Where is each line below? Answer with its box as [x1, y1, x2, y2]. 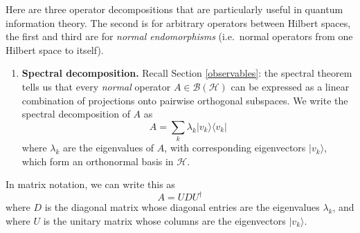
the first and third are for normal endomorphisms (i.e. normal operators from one [6, 29, 353, 44]
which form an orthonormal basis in [21, 153, 174, 168]
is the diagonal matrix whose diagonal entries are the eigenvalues [44, 200, 320, 214]
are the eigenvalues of [63, 140, 154, 155]
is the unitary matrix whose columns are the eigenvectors [43, 213, 286, 227]
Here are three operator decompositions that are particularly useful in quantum [6, 2, 343, 16]
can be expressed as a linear [231, 79, 350, 93]
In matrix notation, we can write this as [6, 177, 175, 192]
